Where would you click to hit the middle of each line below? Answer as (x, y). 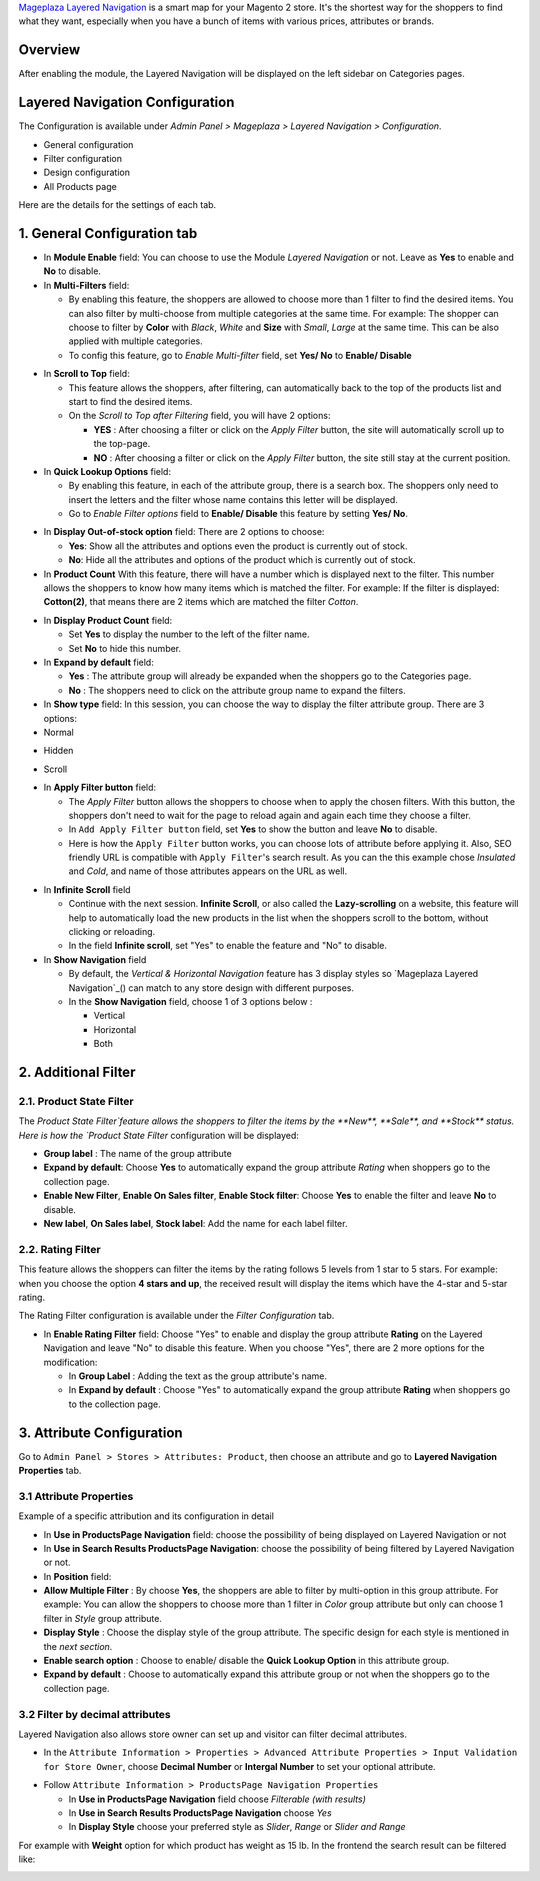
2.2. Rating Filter (59, 1249)
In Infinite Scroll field (87, 889)
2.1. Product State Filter (76, 1101)
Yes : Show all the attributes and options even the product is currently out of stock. (238, 546)
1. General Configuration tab (108, 233)
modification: (70, 1362)
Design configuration (86, 172)
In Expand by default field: (98, 662)
